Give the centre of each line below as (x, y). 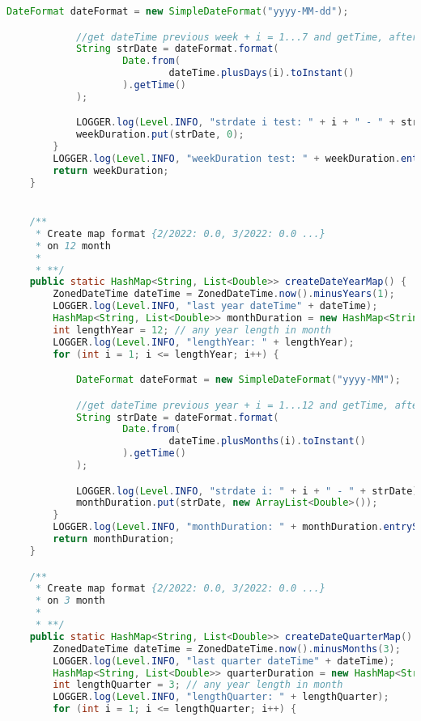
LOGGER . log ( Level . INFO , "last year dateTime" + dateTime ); (215, 306)
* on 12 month (73, 246)
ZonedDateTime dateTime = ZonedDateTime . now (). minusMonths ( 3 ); (227, 649)
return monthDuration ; (114, 539)
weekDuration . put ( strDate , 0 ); (160, 135)
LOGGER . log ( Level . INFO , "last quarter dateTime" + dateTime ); (224, 661)
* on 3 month (70, 601)
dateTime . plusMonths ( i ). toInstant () (267, 441)
